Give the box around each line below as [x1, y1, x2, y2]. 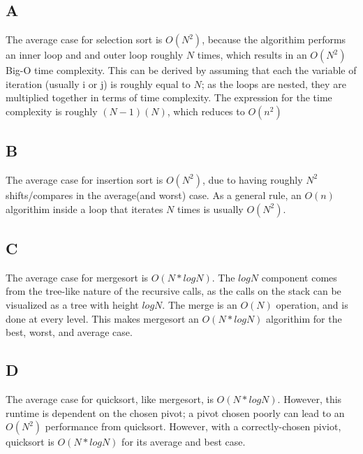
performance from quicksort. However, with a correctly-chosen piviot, [45, 419, 341, 434]
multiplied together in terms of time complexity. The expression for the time [6, 90, 332, 105]
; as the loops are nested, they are [201, 76, 346, 91]
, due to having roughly [202, 172, 303, 186]
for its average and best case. [121, 434, 246, 449]
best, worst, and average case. [6, 325, 133, 339]
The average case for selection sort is [6, 32, 163, 46]
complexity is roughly [6, 103, 98, 118]
